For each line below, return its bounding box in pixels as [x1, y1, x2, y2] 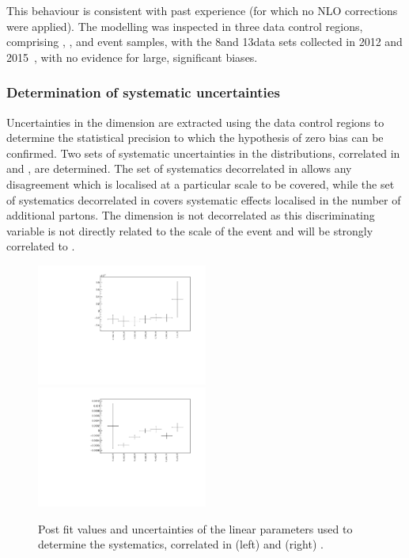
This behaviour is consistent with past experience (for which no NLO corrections [6, 2, 398, 18]
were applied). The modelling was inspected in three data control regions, [6, 17, 363, 34]
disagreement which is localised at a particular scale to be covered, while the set [6, 175, 395, 192]
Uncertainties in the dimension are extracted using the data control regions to [6, 113, 384, 130]
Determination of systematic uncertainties [6, 82, 280, 102]
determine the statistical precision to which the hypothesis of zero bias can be [6, 129, 384, 146]
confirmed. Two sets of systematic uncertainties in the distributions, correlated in [6, 144, 400, 161]
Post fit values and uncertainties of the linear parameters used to [38, 520, 353, 537]
